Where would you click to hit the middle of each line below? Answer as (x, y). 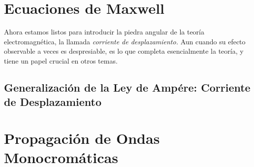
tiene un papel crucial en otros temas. (61, 60)
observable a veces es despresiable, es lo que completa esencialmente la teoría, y (124, 51)
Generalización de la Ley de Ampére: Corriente (127, 87)
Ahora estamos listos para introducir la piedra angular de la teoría (104, 32)
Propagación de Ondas (82, 138)
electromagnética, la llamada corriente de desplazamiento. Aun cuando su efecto (125, 41)
